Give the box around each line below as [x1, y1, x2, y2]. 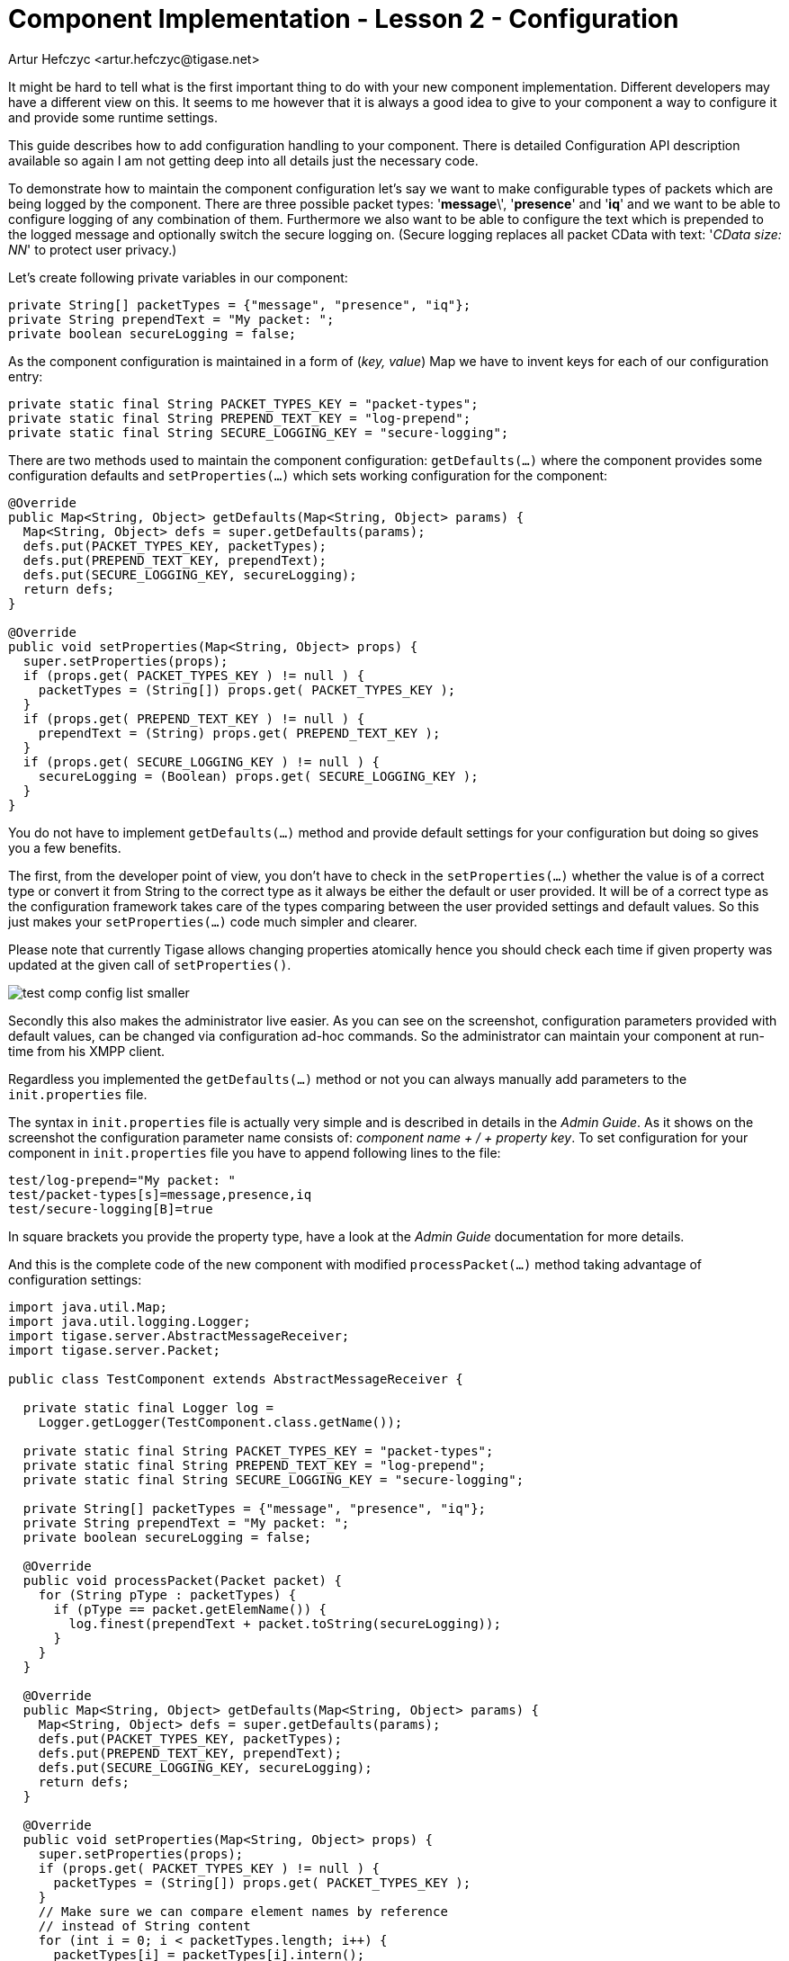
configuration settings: [8, 1271, 142, 1287]
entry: [8, 368, 43, 384]
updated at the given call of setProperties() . [8, 956, 291, 972]
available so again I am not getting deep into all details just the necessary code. [8, 152, 479, 168]
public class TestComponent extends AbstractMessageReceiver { [8, 1371, 463, 1386]
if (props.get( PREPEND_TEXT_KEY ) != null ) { [22, 711, 365, 726]
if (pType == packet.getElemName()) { [53, 1601, 327, 1616]
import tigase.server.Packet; [8, 1342, 221, 1357]
